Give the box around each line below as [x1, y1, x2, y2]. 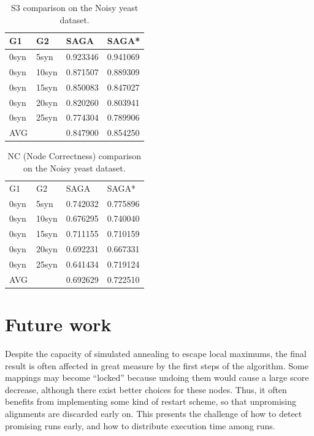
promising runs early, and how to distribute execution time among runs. [5, 419, 275, 432]
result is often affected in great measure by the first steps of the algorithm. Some [5, 359, 308, 372]
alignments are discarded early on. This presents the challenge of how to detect [5, 407, 302, 420]
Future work [5, 312, 112, 337]
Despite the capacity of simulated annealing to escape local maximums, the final [5, 347, 307, 360]
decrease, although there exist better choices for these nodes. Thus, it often [5, 383, 287, 396]
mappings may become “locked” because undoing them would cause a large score [5, 371, 309, 384]
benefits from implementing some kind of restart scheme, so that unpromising [5, 395, 297, 408]
